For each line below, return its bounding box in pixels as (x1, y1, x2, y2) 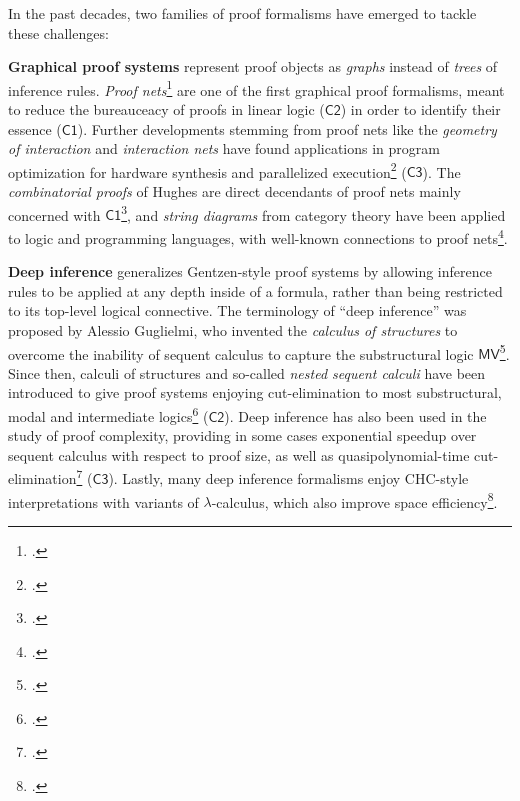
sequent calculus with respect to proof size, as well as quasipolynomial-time (8, 444, 470, 465)
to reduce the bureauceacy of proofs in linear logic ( (8, 99, 325, 120)
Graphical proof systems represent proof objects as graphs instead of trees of (8, 56, 498, 77)
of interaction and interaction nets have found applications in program (8, 138, 440, 159)
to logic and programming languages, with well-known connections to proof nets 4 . (8, 224, 508, 248)
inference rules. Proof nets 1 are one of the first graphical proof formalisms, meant (8, 76, 505, 100)
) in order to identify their (340, 99, 501, 120)
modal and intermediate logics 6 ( (8, 402, 209, 426)
